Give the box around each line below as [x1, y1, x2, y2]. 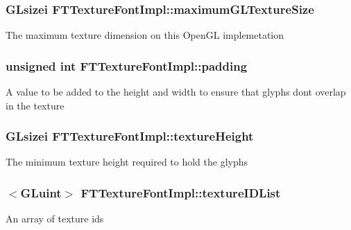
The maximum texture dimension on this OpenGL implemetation [6, 28, 284, 42]
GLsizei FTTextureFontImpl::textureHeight [6, 127, 254, 145]
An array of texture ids [6, 211, 104, 226]
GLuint [20, 184, 62, 201]
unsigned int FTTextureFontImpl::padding [6, 57, 248, 74]
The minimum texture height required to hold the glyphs [6, 154, 248, 169]
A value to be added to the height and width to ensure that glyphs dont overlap [6, 85, 346, 99]
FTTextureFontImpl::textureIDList [80, 184, 281, 201]
